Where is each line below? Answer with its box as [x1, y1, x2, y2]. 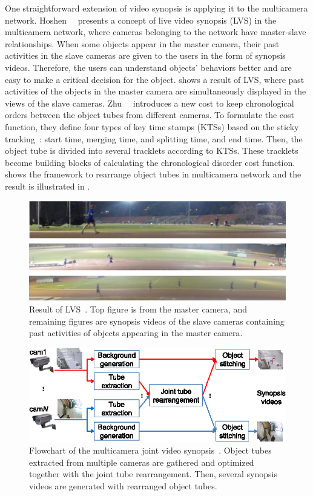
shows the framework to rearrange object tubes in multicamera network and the [5, 168, 301, 180]
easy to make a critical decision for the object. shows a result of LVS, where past [5, 73, 305, 85]
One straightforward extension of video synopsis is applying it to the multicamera [5, 2, 308, 14]
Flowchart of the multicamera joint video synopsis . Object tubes [29, 444, 272, 457]
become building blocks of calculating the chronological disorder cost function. [5, 156, 295, 168]
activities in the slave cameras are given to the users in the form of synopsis [5, 49, 286, 62]
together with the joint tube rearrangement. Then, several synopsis [29, 468, 278, 480]
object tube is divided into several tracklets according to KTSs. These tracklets [5, 144, 298, 157]
